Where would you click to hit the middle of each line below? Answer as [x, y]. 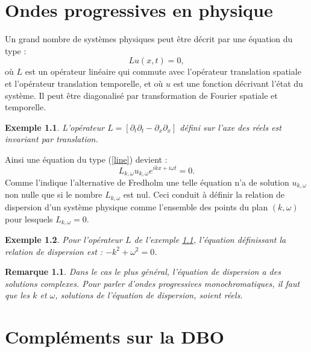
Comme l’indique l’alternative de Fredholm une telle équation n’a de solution [147, 182]
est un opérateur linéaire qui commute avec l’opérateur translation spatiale [163, 71]
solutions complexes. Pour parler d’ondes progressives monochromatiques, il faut [152, 283]
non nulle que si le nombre [54, 194]
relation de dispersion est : [54, 251]
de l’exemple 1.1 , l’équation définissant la [210, 239]
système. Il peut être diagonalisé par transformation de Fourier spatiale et [141, 95]
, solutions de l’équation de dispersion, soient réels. [149, 295]
